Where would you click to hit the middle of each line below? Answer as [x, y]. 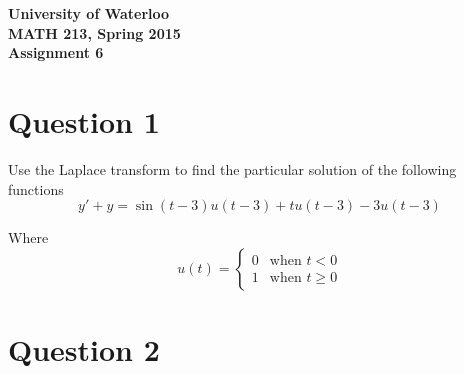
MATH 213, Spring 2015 [94, 32]
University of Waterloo [89, 13]
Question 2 [84, 348]
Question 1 [84, 120]
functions [36, 188]
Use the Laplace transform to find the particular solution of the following [232, 168]
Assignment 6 [56, 52]
